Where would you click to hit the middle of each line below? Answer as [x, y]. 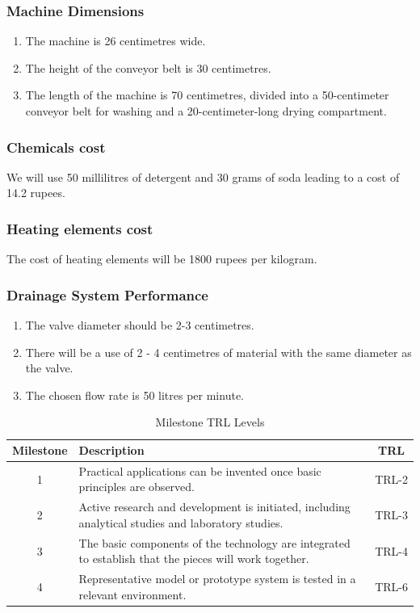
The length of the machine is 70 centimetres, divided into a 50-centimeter [207, 95]
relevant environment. [132, 594]
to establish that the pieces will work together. [194, 558]
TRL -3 [391, 515]
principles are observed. [136, 487]
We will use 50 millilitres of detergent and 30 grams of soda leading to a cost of [203, 176]
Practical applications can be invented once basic [200, 470]
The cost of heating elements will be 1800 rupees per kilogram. [162, 259]
